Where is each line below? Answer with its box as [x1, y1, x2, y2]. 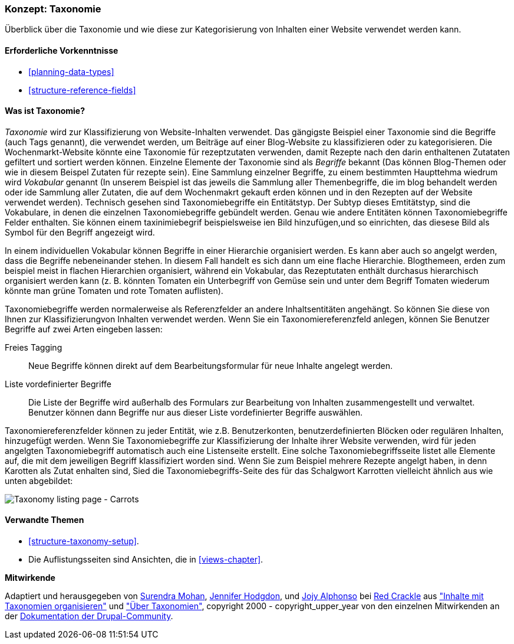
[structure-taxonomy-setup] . [28, 536, 139, 547]
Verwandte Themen [5, 515, 84, 525]
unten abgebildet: [5, 475, 73, 486]
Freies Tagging [5, 342, 62, 352]
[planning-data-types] [28, 66, 114, 77]
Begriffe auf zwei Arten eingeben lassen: [5, 323, 163, 334]
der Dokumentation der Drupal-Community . [5, 611, 173, 622]
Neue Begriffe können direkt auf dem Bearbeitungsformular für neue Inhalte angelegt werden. [28, 360, 393, 371]
